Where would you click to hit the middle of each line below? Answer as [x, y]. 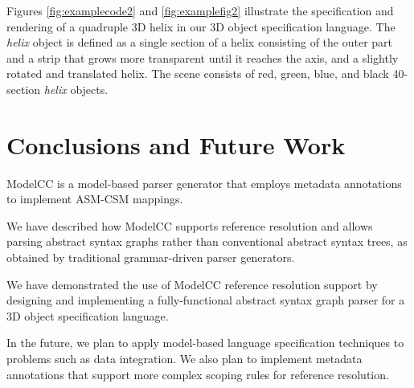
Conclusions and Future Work [176, 144]
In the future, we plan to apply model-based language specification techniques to [205, 343]
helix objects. [76, 89]
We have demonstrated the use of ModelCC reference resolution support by [192, 284]
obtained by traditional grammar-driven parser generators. [151, 257]
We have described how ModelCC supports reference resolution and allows [190, 225]
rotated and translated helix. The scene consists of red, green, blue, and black [198, 74]
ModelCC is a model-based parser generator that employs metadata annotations [204, 183]
